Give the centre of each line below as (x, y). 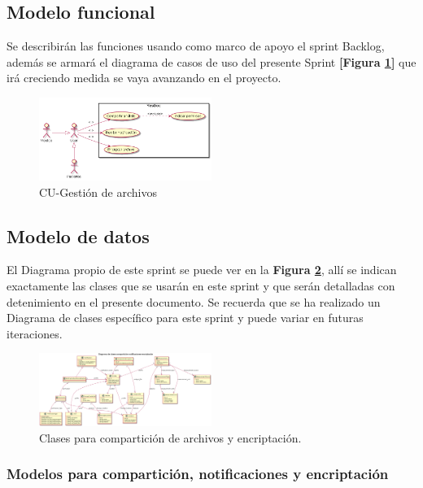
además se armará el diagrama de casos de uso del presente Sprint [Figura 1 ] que (211, 61)
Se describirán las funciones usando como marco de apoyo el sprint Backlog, (196, 46)
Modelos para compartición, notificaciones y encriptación (198, 474)
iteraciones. (35, 333)
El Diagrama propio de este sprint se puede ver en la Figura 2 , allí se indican (202, 270)
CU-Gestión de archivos (98, 192)
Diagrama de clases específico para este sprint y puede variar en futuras (185, 318)
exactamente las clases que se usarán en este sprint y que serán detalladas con (201, 286)
